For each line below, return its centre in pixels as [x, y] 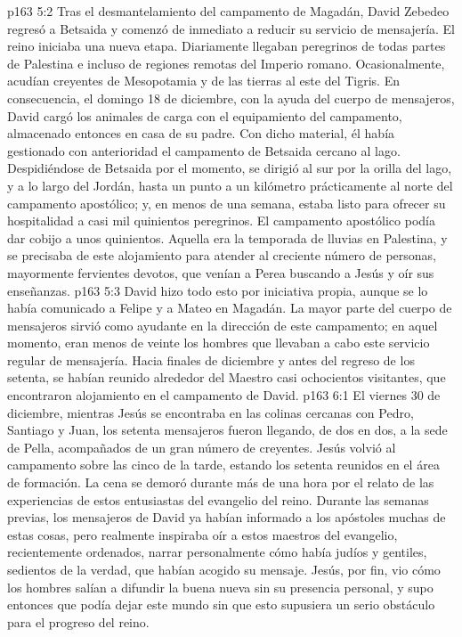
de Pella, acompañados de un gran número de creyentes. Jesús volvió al [202, 447]
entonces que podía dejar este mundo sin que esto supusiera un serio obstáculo [221, 604]
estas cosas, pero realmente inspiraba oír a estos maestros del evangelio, [203, 534]
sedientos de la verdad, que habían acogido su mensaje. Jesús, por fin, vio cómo [224, 569]
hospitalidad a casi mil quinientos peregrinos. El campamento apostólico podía [221, 220]
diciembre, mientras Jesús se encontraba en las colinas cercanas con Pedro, [211, 412]
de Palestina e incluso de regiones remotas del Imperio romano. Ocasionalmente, [226, 63]
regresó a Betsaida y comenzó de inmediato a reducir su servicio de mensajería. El [231, 28]
